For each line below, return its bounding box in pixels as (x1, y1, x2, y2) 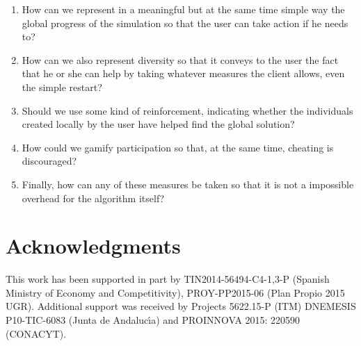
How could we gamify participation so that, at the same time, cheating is (22, 140, 334, 154)
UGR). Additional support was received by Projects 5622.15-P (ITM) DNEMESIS (6, 299, 356, 313)
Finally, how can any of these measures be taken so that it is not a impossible (22, 176, 354, 191)
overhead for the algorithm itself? (22, 190, 165, 205)
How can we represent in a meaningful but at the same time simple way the (22, 2, 345, 16)
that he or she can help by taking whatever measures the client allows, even (22, 66, 345, 81)
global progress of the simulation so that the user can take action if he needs (22, 15, 348, 30)
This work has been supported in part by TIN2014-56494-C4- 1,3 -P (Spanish (6, 272, 330, 286)
